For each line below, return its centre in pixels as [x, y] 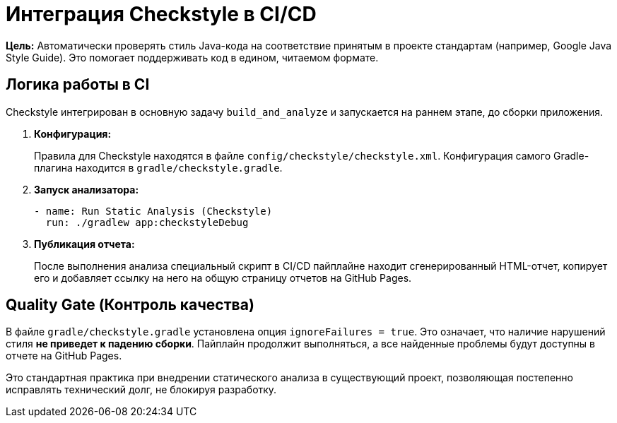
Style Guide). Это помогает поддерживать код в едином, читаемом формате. [192, 57]
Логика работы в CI [78, 85]
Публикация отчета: [84, 244]
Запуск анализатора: [87, 189]
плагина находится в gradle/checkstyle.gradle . [158, 167]
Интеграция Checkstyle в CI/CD [161, 14]
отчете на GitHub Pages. [64, 356]
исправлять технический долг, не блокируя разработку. [141, 390]
